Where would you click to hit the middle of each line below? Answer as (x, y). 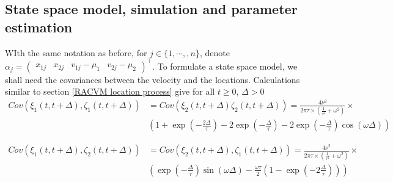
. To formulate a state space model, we (225, 66)
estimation (39, 27)
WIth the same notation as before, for (76, 52)
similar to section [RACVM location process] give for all (110, 91)
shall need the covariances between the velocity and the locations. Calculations (152, 79)
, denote (215, 52)
